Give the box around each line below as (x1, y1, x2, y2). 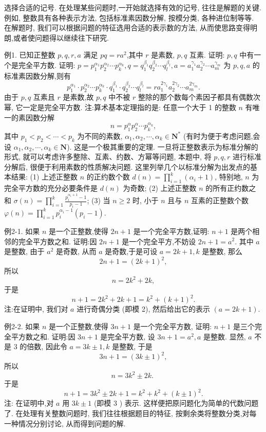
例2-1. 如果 (4, 225, 40, 236)
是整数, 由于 (4, 246, 45, 257)
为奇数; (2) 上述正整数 (123, 183, 197, 193)
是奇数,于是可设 (105, 246, 158, 257)
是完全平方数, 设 (100, 331, 155, 341)
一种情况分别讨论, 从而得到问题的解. (4, 418, 126, 428)
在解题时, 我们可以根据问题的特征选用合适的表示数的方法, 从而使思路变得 (4, 22, 251, 33)
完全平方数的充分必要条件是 (4, 183, 98, 193)
